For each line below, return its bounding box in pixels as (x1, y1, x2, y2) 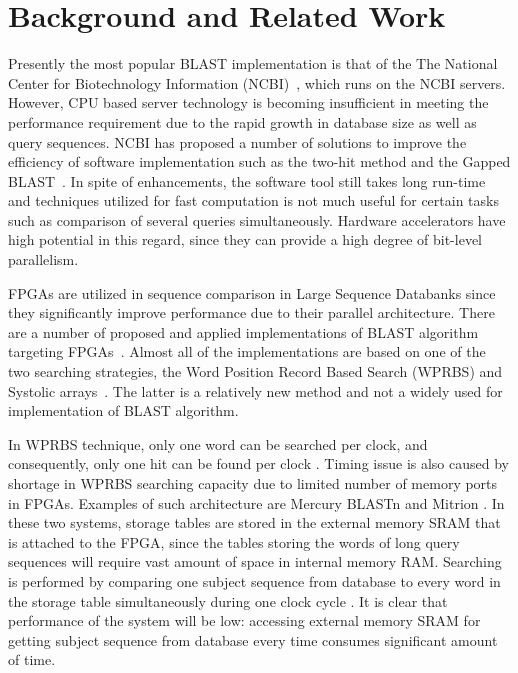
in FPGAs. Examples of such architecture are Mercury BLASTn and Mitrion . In (8, 492, 505, 513)
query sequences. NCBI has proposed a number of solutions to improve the (8, 131, 467, 152)
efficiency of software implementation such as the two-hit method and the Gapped (8, 151, 511, 172)
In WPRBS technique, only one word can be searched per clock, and (8, 433, 428, 454)
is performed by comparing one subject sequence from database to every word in (8, 570, 501, 591)
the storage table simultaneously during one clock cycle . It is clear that (8, 590, 448, 611)
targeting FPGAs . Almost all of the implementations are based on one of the (8, 341, 486, 362)
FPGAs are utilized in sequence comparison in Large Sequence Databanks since (8, 282, 496, 303)
